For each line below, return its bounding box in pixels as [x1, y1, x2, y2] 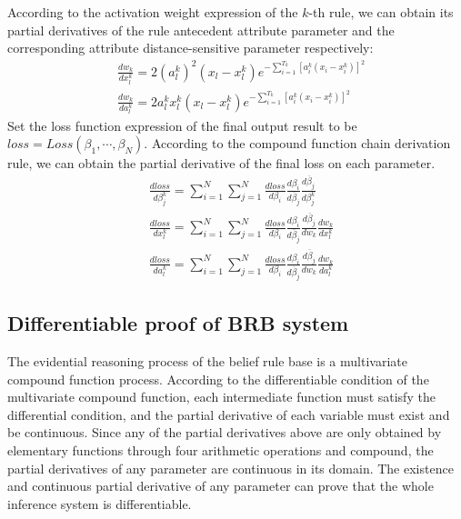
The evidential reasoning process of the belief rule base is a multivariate [7, 351, 407, 370]
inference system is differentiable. [7, 494, 192, 513]
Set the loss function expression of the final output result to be [7, 115, 357, 135]
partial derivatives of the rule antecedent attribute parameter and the [7, 20, 395, 39]
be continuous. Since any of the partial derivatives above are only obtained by [7, 423, 442, 442]
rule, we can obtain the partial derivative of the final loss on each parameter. [7, 154, 436, 173]
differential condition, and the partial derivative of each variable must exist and [7, 404, 450, 424]
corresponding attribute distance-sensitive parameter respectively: [7, 38, 374, 57]
